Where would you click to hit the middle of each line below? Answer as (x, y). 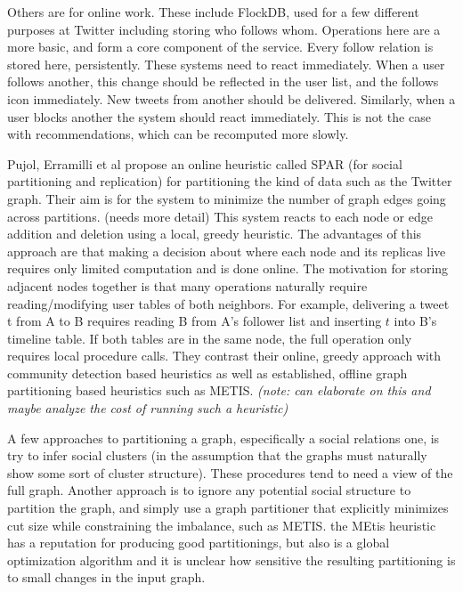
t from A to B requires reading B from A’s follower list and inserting (195, 321)
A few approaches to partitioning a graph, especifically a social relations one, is (223, 438)
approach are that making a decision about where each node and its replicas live (227, 251)
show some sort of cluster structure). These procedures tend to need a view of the (230, 472)
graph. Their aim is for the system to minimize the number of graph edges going (227, 198)
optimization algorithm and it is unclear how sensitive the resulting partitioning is (231, 560)
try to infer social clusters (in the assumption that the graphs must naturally (217, 455)
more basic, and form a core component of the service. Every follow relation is (220, 47)
